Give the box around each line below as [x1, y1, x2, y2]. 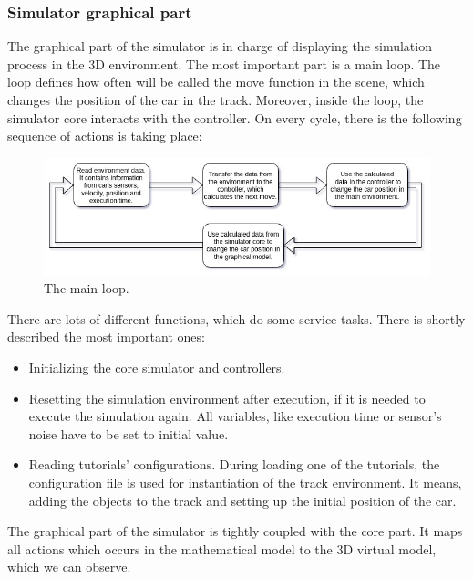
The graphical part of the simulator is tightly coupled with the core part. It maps [7, 521, 463, 541]
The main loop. [44, 279, 129, 298]
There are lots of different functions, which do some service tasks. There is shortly [7, 309, 466, 328]
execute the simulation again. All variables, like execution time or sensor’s [28, 406, 442, 426]
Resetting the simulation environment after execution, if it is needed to [28, 388, 426, 407]
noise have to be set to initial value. [28, 424, 229, 443]
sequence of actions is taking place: [7, 126, 202, 145]
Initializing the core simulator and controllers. [28, 358, 285, 377]
